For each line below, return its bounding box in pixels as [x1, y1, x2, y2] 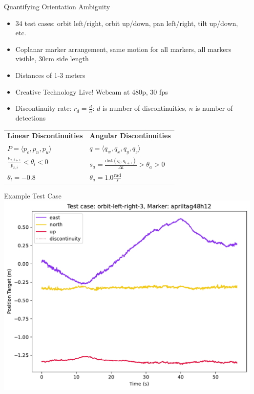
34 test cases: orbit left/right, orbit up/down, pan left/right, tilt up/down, [15, 18, 238, 28]
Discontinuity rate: [15, 103, 72, 113]
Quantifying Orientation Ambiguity [4, 1, 110, 11]
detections [15, 112, 46, 123]
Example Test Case [4, 190, 62, 200]
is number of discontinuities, [103, 103, 187, 113]
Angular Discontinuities [89, 130, 171, 141]
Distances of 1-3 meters [15, 70, 85, 80]
